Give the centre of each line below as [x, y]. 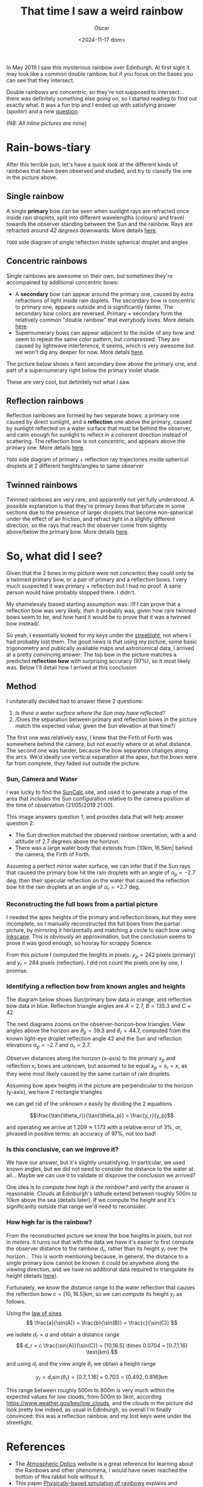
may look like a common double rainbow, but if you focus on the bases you [100, 73]
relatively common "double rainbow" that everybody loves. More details [105, 320]
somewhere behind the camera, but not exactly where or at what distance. [99, 743]
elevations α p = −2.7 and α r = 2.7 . [48, 1046]
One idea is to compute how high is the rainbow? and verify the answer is [98, 1187]
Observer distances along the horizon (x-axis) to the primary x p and [91, 1059]
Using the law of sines [34, 1314]
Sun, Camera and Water [42, 779]
